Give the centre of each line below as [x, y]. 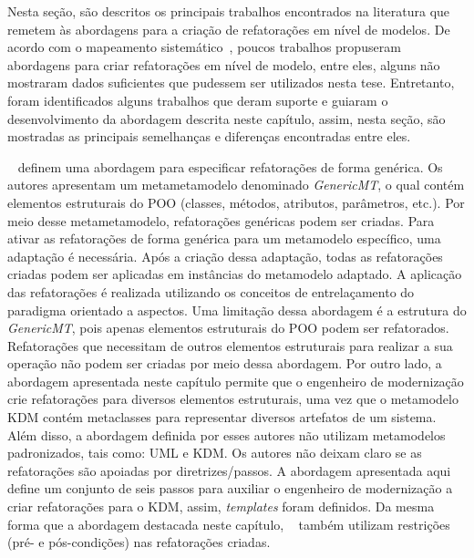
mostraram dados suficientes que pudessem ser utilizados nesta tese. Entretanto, [231, 83]
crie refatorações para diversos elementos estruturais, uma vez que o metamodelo [233, 399]
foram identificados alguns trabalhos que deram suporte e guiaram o [198, 100]
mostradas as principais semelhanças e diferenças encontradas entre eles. [209, 136]
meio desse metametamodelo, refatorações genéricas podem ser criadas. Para [221, 220]
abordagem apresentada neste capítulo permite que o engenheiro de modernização [236, 381]
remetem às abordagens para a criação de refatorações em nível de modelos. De [229, 29]
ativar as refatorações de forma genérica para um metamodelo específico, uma [224, 238]
